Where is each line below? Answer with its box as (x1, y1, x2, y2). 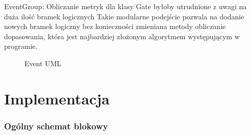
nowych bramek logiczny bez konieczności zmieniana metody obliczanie (4, 21, 226, 32)
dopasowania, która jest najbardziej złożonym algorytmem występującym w (4, 31, 240, 41)
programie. (4, 41, 38, 51)
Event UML (24, 58, 62, 68)
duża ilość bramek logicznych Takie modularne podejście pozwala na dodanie (4, 11, 244, 21)
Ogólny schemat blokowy (4, 119, 108, 132)
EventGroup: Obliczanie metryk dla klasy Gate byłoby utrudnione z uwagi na (4, 1, 247, 11)
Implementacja (4, 88, 110, 109)
